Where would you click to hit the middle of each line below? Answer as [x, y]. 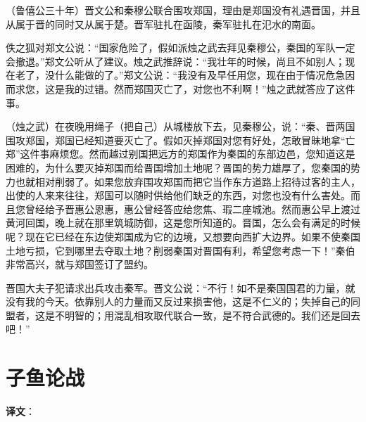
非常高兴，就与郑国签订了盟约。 [80, 264]
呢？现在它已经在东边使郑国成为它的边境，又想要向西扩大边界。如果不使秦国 [183, 236]
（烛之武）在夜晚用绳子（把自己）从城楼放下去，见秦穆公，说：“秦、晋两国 [181, 126]
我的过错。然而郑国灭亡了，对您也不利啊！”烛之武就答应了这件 [210, 88]
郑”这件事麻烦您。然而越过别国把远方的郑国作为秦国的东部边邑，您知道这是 [181, 154]
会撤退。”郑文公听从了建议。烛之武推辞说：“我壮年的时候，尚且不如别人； [176, 61]
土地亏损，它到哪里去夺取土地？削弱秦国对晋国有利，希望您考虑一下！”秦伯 [181, 250]
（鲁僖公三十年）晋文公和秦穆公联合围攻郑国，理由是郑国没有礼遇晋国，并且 [183, 10]
